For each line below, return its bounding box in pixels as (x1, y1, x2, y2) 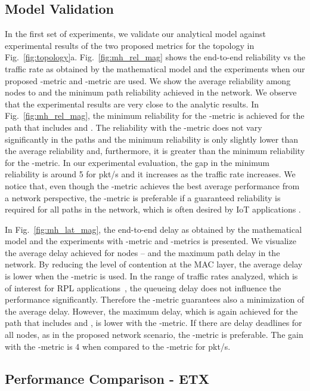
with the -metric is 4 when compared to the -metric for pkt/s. (5, 340, 231, 352)
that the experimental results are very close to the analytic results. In (5, 97, 259, 110)
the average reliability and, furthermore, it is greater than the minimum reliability (5, 144, 305, 157)
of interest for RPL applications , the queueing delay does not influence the (5, 281, 281, 294)
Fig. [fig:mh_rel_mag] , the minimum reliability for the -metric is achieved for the (5, 109, 305, 122)
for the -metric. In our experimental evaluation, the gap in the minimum (5, 156, 269, 168)
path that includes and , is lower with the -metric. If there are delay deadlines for (5, 316, 302, 329)
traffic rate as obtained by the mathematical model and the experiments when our (5, 62, 305, 75)
